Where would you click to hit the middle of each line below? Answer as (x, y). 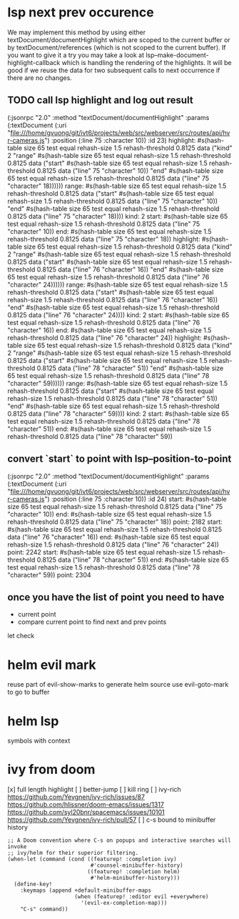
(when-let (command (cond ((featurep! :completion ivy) (92, 859)
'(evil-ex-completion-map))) (124, 903)
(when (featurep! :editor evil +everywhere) (142, 897)
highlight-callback (34, 62)
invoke (17, 847)
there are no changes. (40, 78)
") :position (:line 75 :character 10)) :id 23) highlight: (120, 140)
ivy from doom (51, 770)
